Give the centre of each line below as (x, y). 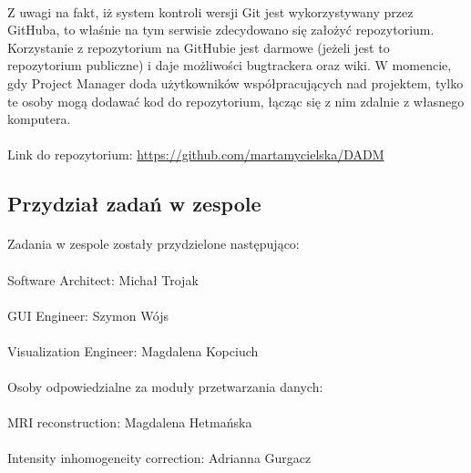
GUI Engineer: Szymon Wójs (88, 315)
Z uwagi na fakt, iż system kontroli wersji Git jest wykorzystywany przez (210, 11)
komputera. (39, 119)
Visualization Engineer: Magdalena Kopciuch (133, 350)
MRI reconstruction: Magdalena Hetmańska (130, 422)
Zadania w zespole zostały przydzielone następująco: (154, 244)
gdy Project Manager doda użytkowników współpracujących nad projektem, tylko (235, 82)
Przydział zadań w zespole (134, 204)
